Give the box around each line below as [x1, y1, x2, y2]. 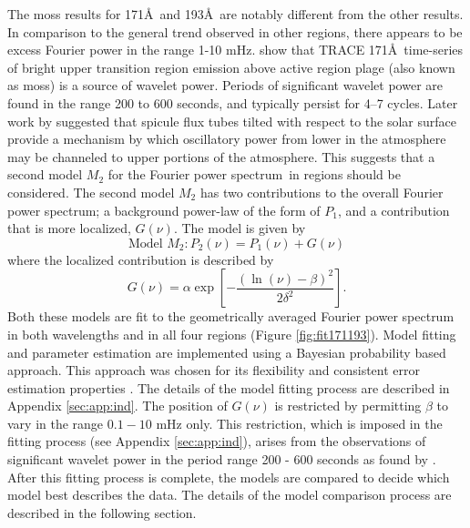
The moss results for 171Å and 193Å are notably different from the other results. [7, 5, 464, 23]
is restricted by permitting [274, 396, 422, 415]
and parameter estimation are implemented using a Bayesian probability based [7, 342, 446, 361]
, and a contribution [338, 200, 450, 219]
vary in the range [7, 413, 104, 432]
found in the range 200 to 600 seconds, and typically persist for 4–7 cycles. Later [7, 93, 458, 112]
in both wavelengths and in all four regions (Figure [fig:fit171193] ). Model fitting [7, 324, 456, 343]
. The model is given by [173, 218, 306, 238]
